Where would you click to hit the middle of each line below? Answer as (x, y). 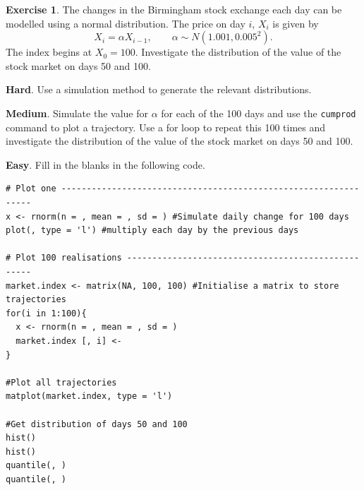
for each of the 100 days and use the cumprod (259, 113)
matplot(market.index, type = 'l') (89, 396)
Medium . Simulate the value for (77, 113)
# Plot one (31, 189)
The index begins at (49, 52)
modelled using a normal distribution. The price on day (126, 23)
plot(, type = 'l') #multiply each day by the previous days (152, 231)
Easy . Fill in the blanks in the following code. (105, 164)
